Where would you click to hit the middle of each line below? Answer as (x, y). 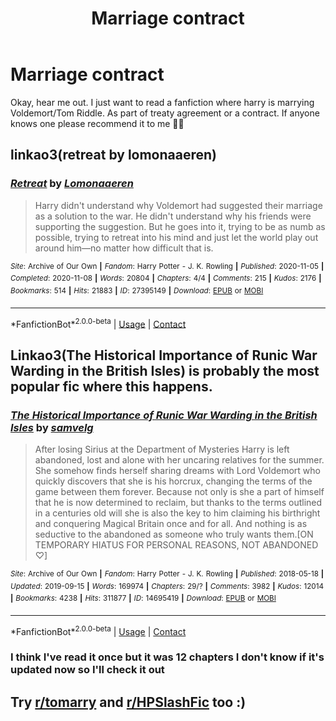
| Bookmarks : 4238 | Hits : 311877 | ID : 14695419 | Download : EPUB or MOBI (143, 598)
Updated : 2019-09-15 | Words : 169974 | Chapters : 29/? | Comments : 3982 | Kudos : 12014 (167, 586)
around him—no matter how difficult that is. (124, 248)
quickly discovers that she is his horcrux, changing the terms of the (173, 481)
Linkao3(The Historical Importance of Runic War (164, 355)
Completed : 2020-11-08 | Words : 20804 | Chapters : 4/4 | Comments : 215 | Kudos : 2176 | (166, 278)
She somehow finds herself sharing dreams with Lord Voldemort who (177, 470)
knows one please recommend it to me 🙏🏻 (97, 123)
